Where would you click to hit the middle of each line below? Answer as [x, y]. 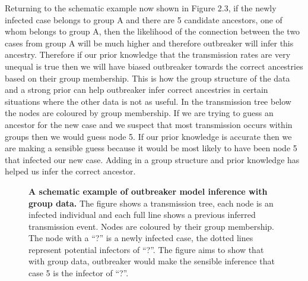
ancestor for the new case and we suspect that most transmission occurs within [149, 124]
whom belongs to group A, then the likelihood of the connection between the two [153, 31]
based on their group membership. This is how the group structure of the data [147, 78]
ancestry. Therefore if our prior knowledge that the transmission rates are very [148, 54]
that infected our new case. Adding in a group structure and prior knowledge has [152, 159]
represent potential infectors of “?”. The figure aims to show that [146, 249]
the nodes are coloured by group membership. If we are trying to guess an [139, 113]
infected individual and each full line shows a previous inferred [142, 215]
